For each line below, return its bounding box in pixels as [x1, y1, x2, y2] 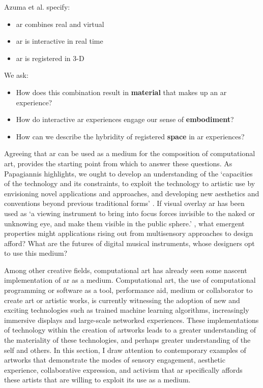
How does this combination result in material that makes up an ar [16, 86, 227, 97]
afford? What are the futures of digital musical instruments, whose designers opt [4, 237, 255, 248]
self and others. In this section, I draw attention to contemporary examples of [4, 344, 246, 355]
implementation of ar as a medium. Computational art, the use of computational [4, 275, 256, 285]
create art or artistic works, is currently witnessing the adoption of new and [4, 294, 240, 305]
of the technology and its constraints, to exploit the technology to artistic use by [4, 178, 255, 189]
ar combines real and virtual [16, 18, 104, 29]
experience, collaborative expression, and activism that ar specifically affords [4, 364, 243, 375]
